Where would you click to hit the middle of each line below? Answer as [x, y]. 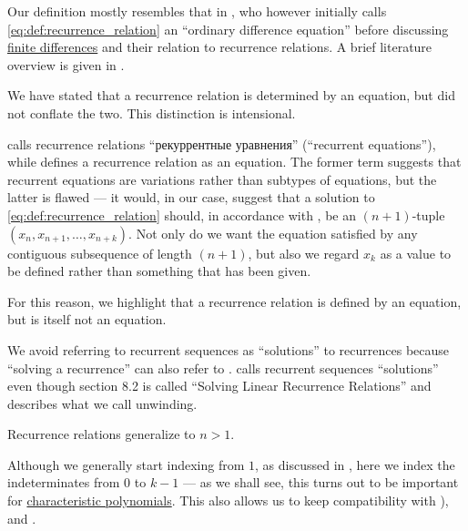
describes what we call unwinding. [102, 403]
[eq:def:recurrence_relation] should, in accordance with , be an [182, 214]
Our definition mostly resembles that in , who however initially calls [197, 11]
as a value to [416, 253]
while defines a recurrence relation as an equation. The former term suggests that [234, 162]
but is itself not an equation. [87, 319]
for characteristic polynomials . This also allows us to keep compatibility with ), [228, 500]
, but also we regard [304, 253]
